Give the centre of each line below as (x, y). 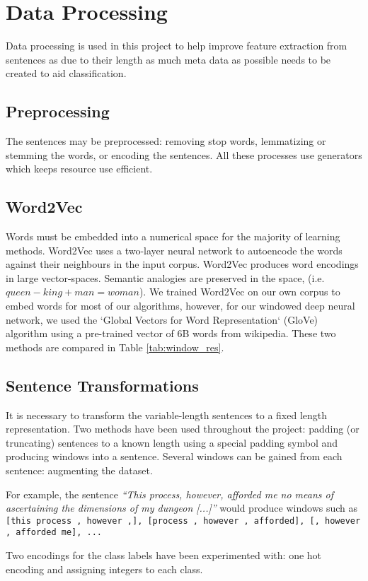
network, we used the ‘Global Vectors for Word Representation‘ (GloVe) (162, 319)
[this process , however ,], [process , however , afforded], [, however (183, 521)
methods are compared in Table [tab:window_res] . (115, 347)
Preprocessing (58, 111)
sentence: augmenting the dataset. (79, 470)
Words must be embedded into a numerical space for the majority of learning (173, 236)
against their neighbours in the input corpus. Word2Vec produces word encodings (182, 264)
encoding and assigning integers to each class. (104, 569)
